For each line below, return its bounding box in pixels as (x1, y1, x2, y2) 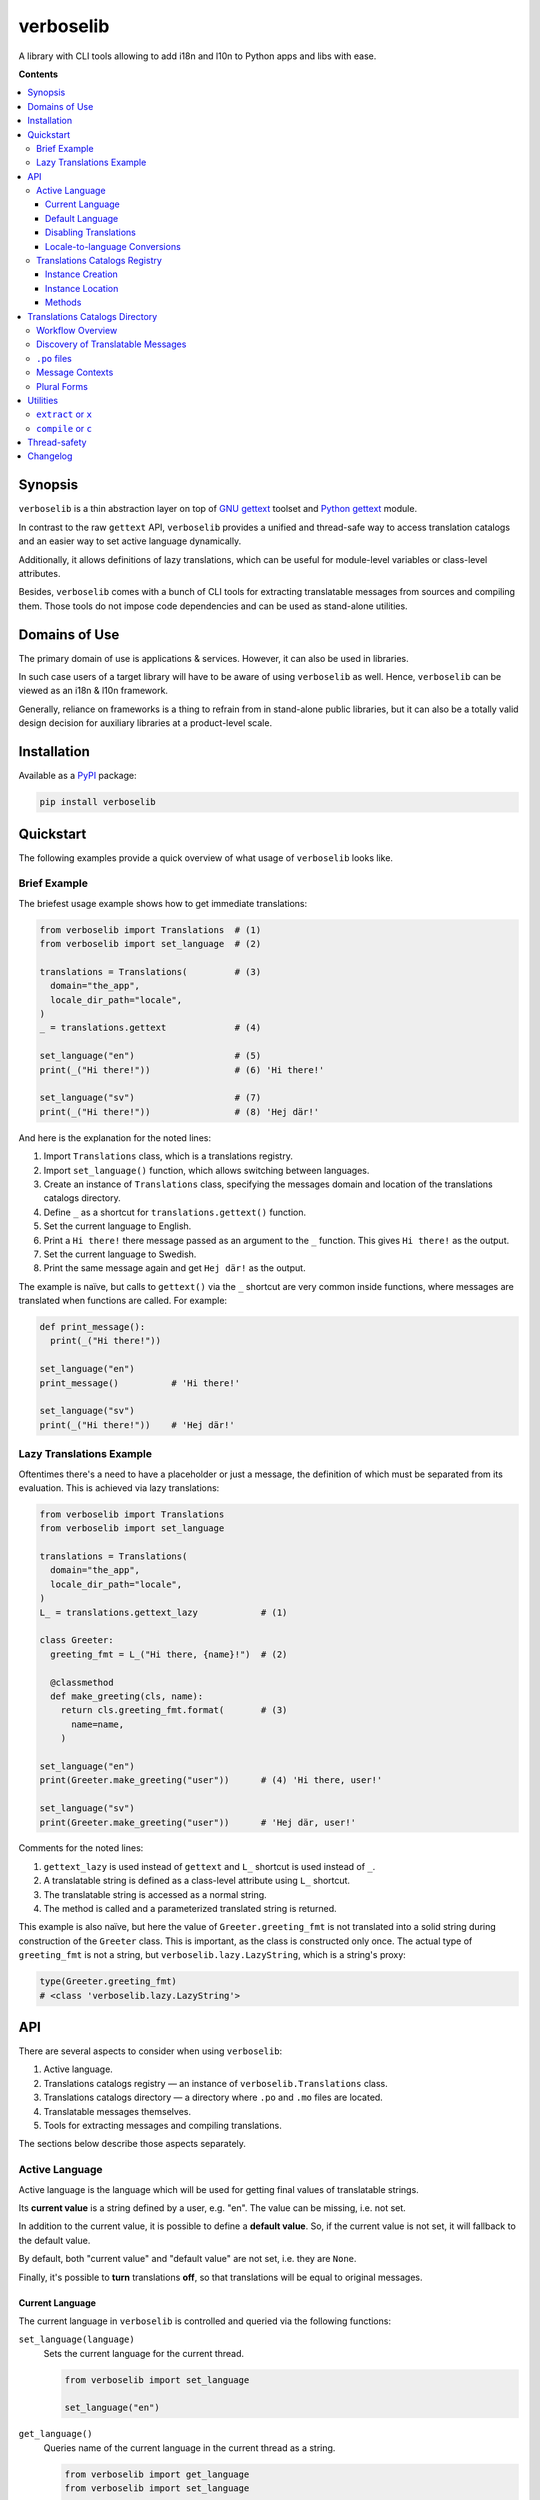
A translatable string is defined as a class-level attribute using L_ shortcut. (43, 1875, 350, 1887)
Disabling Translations (45, 226, 137, 239)
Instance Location (45, 282, 119, 294)
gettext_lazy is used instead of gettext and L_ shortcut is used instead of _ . (43, 1860, 376, 1872)
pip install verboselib (39, 796, 157, 808)
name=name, (71, 1718, 125, 1730)
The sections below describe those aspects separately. (18, 2138, 247, 2150)
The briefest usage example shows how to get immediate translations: (18, 897, 308, 909)
